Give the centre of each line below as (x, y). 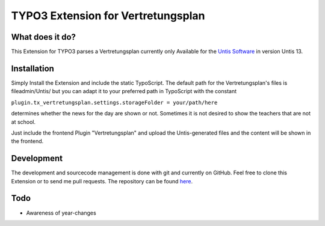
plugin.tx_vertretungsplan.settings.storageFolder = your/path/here (114, 102)
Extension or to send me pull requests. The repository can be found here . (102, 181)
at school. (23, 122)
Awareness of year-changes (61, 213)
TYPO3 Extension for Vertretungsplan (108, 16)
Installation (32, 68)
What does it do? (44, 37)
